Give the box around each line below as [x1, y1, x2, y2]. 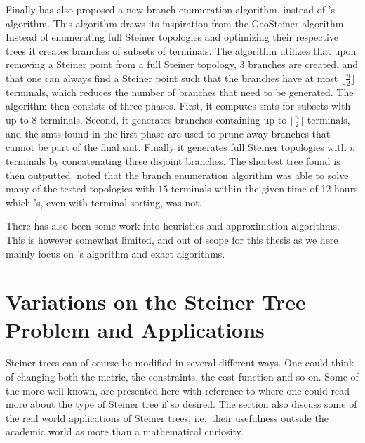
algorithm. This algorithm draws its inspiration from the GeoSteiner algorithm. [6, 15, 347, 30]
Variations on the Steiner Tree [6, 287, 306, 316]
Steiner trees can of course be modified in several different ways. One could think [6, 355, 354, 370]
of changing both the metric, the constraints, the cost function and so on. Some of [6, 369, 359, 384]
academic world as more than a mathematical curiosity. [6, 424, 244, 439]
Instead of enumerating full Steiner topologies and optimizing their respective [6, 29, 339, 44]
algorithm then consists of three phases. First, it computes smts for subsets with [6, 98, 351, 113]
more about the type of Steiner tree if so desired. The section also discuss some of [6, 397, 357, 411]
